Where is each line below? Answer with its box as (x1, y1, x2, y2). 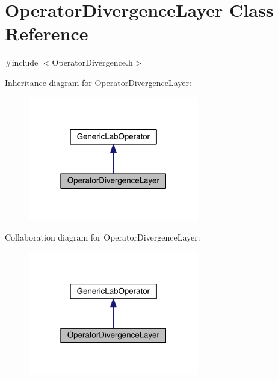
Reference (5, 21, 88, 46)
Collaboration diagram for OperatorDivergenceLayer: (5, 231, 200, 244)
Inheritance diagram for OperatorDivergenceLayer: (5, 76, 191, 88)
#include (5, 56, 39, 69)
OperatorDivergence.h (52, 56, 133, 69)
